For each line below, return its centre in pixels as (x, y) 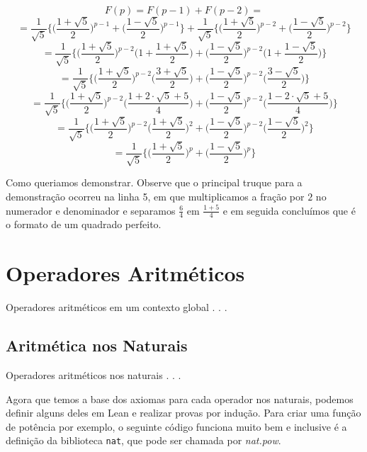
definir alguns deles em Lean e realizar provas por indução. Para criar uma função (183, 413)
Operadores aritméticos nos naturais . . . (94, 374)
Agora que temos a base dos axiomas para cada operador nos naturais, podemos (180, 399)
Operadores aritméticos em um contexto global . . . (117, 307)
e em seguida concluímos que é (289, 210)
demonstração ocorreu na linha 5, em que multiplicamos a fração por (155, 196)
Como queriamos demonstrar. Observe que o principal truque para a (154, 182)
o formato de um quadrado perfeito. (84, 224)
